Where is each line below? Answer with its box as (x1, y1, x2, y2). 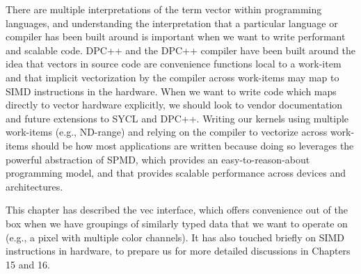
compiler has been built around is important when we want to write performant (6, 29, 346, 44)
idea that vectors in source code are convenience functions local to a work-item (6, 56, 342, 71)
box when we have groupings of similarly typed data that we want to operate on (6, 216, 348, 230)
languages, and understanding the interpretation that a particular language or (6, 15, 338, 30)
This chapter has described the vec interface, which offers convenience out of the (6, 202, 348, 217)
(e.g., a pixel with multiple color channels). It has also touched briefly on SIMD (6, 229, 345, 244)
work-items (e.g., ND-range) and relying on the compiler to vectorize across (6, 124, 328, 139)
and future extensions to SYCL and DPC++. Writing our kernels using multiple (6, 111, 349, 125)
